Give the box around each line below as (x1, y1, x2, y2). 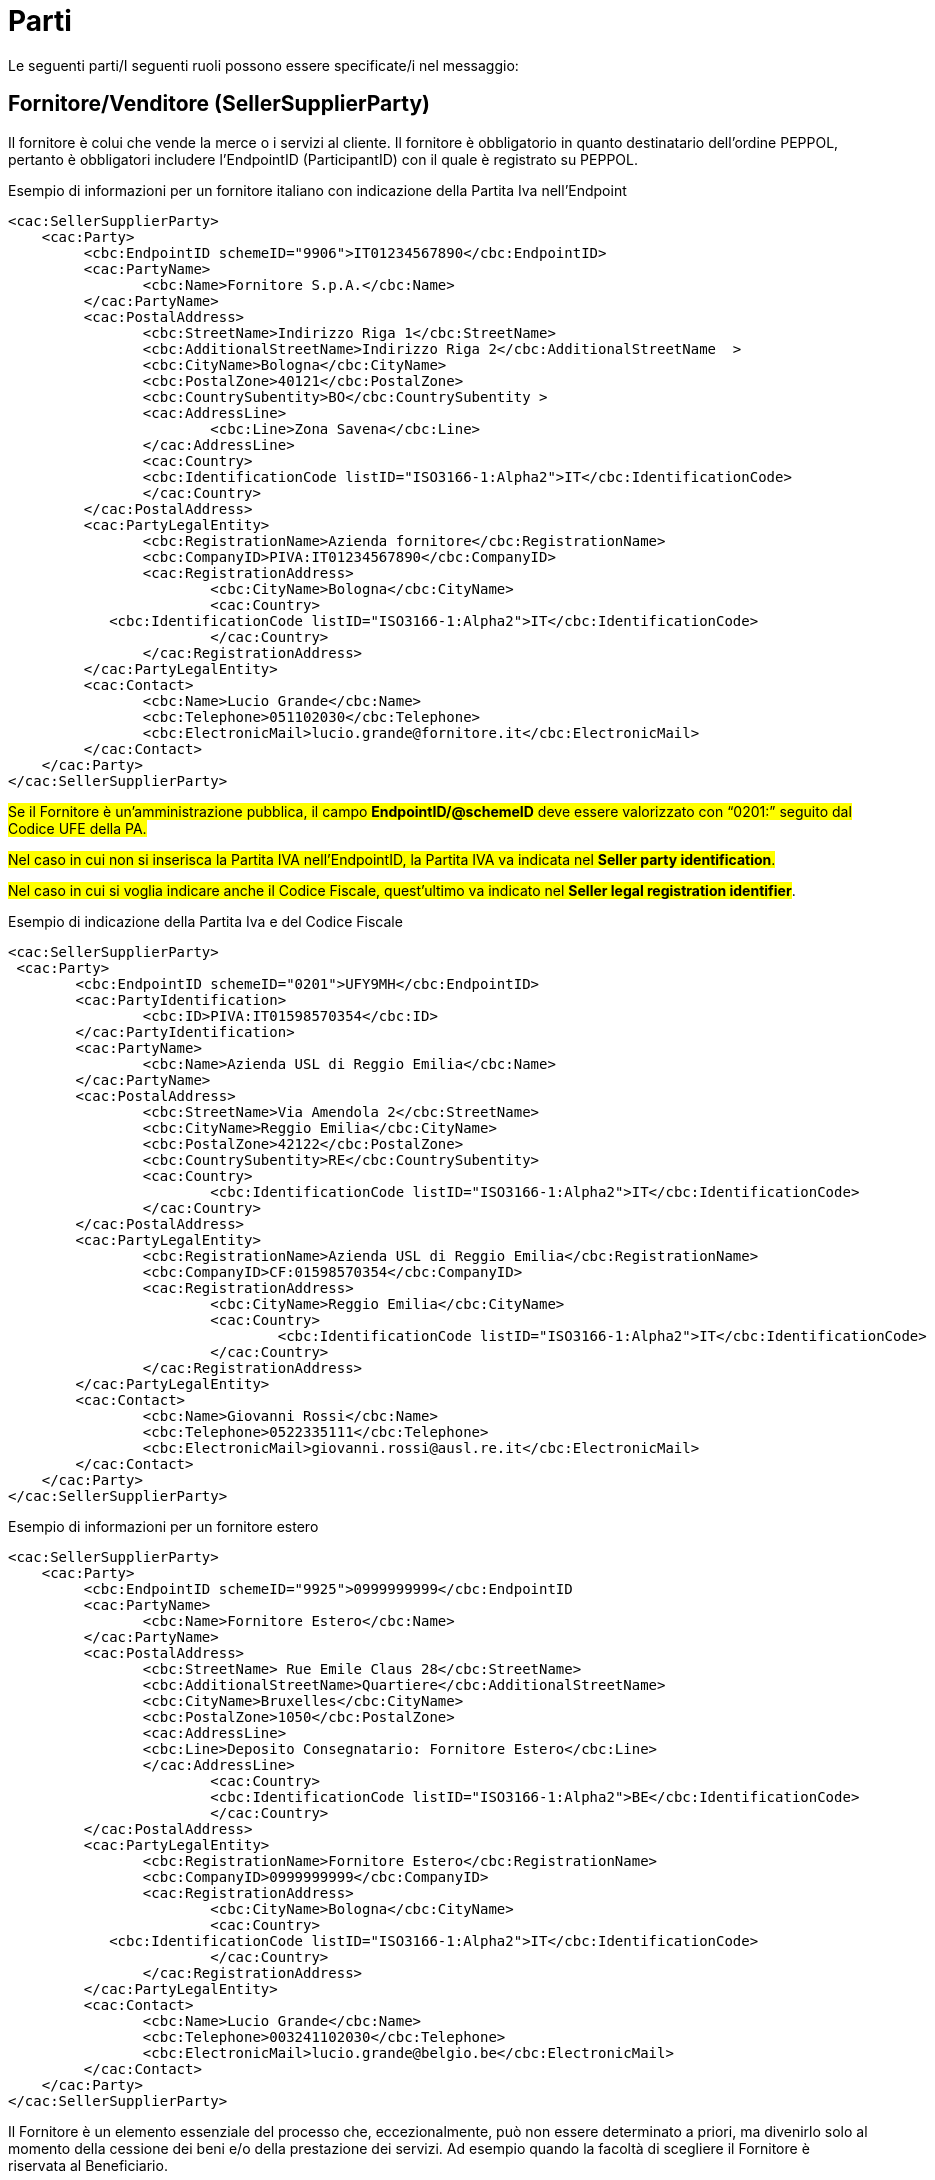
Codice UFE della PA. (8, 819, 147, 837)
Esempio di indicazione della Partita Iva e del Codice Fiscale (8, 912, 403, 930)
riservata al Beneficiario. (8, 2156, 168, 2174)
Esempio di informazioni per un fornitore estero (8, 1517, 319, 1535)
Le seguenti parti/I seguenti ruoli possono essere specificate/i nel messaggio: (8, 56, 519, 74)
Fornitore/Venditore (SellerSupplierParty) (8, 91, 430, 117)
